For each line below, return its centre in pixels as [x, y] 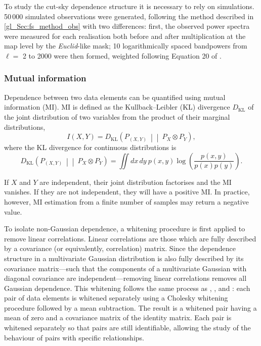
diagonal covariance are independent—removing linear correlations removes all [125, 278]
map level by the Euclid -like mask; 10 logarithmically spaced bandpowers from [126, 46]
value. [13, 211]
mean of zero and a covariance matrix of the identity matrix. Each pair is [118, 317]
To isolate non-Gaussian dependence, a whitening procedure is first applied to [125, 229]
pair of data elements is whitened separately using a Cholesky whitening [116, 298]
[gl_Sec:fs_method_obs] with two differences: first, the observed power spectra [127, 26]
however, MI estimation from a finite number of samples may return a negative [126, 201]
